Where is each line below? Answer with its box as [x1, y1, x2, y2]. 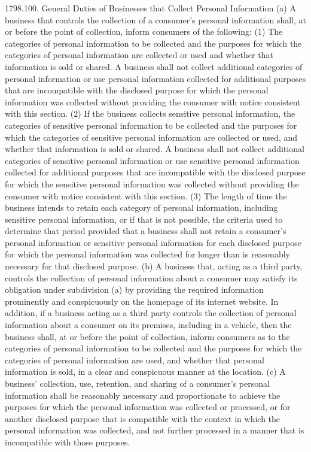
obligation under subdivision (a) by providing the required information [5, 283, 264, 296]
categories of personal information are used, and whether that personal [5, 353, 264, 366]
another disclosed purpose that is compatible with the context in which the [5, 412, 280, 424]
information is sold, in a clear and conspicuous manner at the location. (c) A [5, 365, 286, 378]
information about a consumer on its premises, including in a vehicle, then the [5, 318, 292, 331]
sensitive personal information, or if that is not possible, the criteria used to [5, 213, 283, 225]
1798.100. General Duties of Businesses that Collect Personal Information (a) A [5, 2, 296, 14]
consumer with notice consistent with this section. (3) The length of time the [5, 189, 287, 202]
